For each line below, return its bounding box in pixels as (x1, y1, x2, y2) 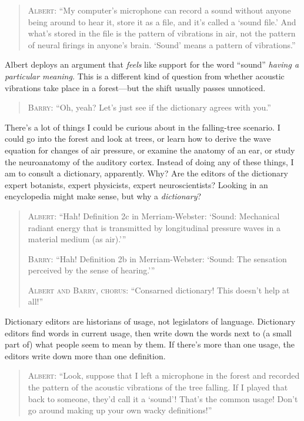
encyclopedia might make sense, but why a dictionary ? (5, 190, 202, 202)
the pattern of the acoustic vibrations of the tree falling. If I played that (28, 381, 288, 393)
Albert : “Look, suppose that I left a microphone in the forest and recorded (28, 369, 300, 382)
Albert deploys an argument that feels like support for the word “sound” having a (5, 58, 299, 71)
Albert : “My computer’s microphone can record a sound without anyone (28, 4, 291, 16)
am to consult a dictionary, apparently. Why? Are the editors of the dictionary (5, 167, 288, 179)
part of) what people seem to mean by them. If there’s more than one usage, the (5, 338, 295, 350)
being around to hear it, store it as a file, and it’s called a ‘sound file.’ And (28, 15, 296, 28)
